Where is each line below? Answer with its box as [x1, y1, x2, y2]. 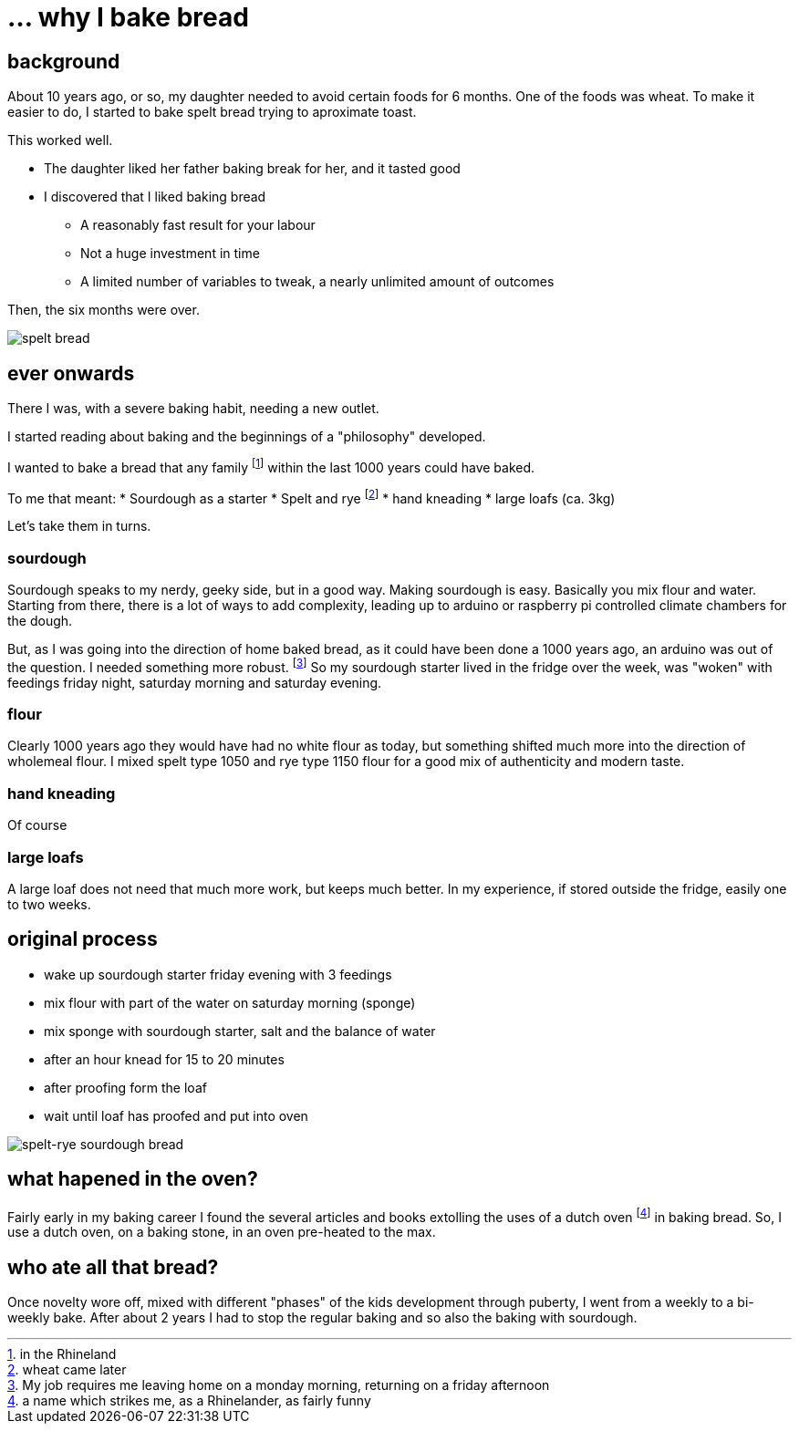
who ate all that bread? [7, 1255, 219, 1279]
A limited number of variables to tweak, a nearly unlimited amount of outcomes [80, 274, 555, 290]
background [7, 49, 120, 73]
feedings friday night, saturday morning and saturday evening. [7, 674, 382, 690]
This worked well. [7, 132, 113, 149]
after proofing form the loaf [44, 1079, 207, 1095]
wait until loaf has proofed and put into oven [44, 1107, 308, 1124]
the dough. [7, 613, 73, 629]
